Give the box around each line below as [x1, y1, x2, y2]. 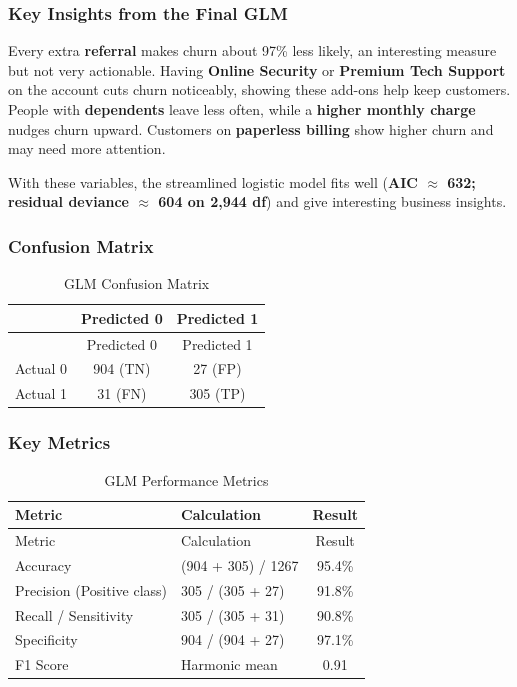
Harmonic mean [181, 654, 278, 675]
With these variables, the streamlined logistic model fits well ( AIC [8, 171, 418, 192]
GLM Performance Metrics [104, 469, 269, 490]
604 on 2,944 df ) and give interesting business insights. [158, 191, 507, 212]
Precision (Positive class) [15, 579, 167, 600]
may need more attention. [8, 138, 166, 159]
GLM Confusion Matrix [64, 273, 210, 294]
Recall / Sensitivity [15, 604, 134, 625]
